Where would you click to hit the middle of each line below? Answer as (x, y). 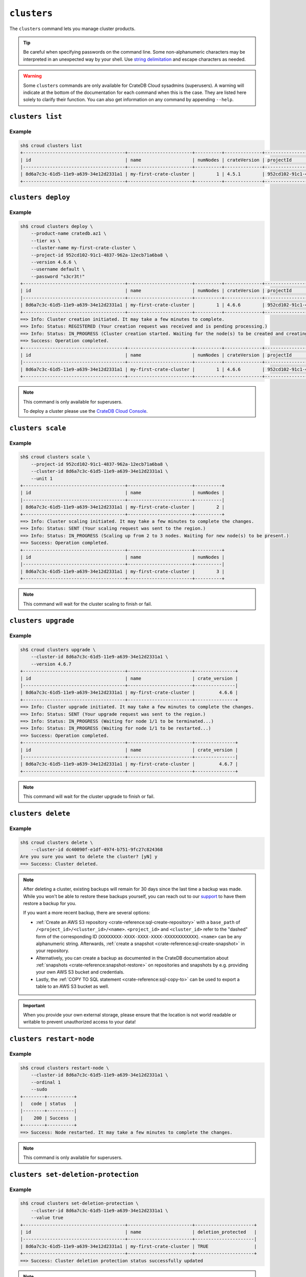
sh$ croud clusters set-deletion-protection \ (79, 1203)
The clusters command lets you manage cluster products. (72, 29)
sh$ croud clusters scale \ (55, 457)
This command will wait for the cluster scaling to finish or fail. (88, 604)
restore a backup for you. (50, 903)
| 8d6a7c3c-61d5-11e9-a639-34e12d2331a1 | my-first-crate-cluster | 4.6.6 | (129, 693)
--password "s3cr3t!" (58, 276)
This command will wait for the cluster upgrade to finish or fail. (89, 796)
